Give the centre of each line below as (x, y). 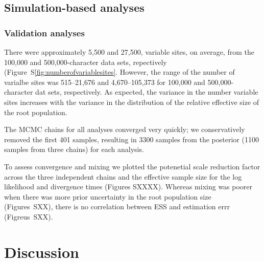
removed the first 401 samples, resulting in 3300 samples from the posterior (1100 (131, 139)
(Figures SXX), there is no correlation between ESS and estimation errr (117, 206)
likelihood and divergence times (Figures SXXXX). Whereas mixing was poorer (128, 187)
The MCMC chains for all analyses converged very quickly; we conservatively (125, 129)
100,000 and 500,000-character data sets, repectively (86, 62)
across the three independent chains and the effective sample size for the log (123, 176)
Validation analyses (44, 32)
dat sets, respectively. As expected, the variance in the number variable (147, 92)
